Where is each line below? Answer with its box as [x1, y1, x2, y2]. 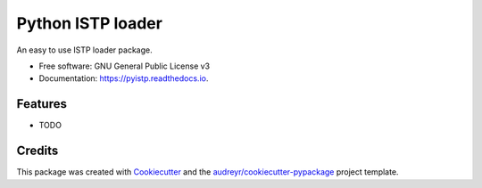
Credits [16, 143, 59, 159]
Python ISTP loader [16, 13, 162, 33]
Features [16, 96, 67, 111]
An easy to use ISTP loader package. [16, 45, 153, 55]
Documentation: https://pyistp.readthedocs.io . [38, 73, 209, 84]
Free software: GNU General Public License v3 [38, 61, 211, 71]
